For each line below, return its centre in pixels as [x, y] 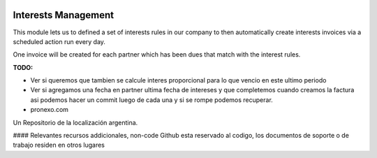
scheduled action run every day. [59, 41]
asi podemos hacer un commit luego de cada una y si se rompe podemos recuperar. [152, 100]
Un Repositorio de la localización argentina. [75, 122]
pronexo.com [50, 110]
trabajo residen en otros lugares [59, 145]
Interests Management [64, 15]
